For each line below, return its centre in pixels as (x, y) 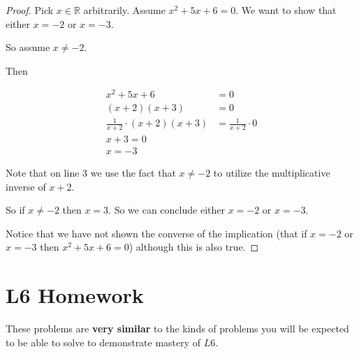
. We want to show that (286, 10)
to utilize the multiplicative (272, 172)
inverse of (26, 186)
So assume (28, 47)
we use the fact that (133, 172)
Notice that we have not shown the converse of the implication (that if (156, 233)
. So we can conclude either (167, 210)
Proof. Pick (30, 10)
